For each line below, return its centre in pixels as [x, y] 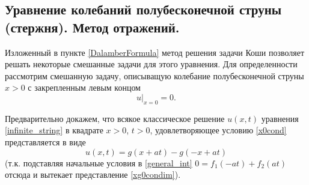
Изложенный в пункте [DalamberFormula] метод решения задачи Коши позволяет [155, 52]
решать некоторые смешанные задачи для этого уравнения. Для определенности [151, 64]
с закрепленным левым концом [84, 87]
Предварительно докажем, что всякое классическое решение [115, 118]
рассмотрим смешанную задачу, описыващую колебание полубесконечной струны [154, 75]
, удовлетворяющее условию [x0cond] [218, 130]
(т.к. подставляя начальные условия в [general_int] [99, 162]
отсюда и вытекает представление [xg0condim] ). [93, 174]
